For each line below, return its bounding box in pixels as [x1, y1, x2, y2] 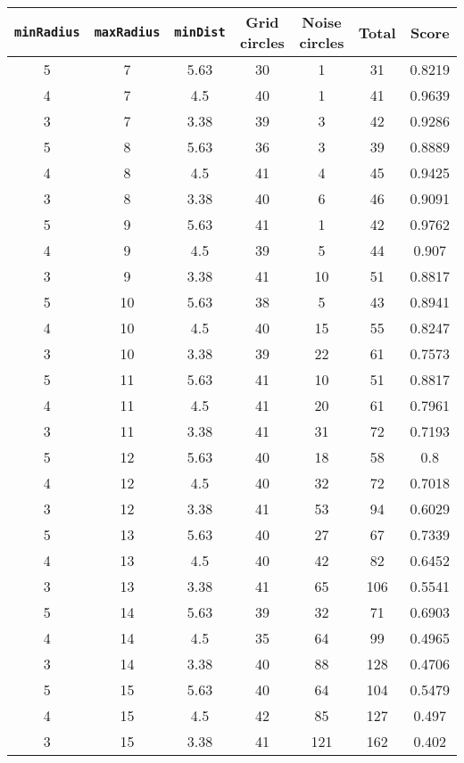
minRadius [14, 25, 80, 39]
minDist [174, 25, 226, 39]
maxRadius [94, 25, 161, 39]
